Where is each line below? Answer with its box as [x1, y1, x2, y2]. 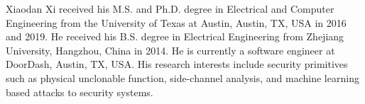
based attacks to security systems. [6, 84, 153, 99]
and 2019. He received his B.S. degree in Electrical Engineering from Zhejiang [6, 29, 344, 44]
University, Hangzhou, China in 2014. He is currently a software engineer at [6, 42, 335, 57]
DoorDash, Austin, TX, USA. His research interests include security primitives [6, 57, 348, 71]
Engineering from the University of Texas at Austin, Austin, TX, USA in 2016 [6, 15, 347, 30]
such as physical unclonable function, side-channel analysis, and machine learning [6, 70, 359, 85]
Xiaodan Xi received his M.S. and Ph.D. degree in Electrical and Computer [6, 1, 334, 16]
